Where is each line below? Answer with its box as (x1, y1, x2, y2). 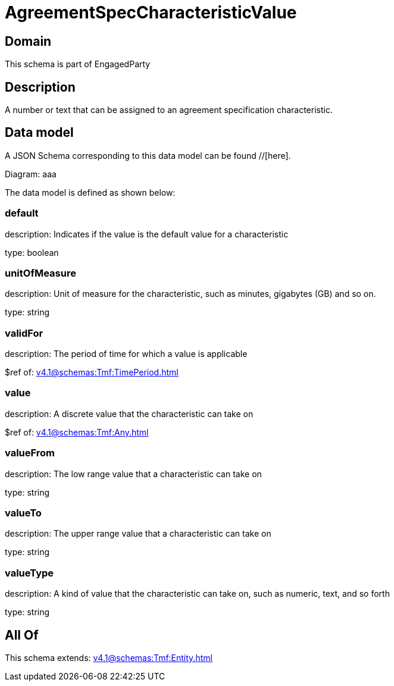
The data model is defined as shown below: (5, 187, 176, 198)
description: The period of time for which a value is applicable (5, 349, 248, 359)
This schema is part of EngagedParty (5, 59, 151, 70)
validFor (5, 327, 43, 339)
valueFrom (5, 447, 55, 459)
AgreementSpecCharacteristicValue (5, 2, 297, 23)
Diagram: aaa (5, 168, 57, 179)
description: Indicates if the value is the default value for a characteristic (5, 228, 289, 239)
